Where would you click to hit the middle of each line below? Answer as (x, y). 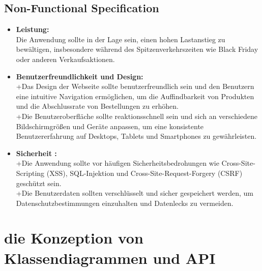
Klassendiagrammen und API (110, 258)
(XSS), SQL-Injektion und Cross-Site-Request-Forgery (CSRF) (144, 173)
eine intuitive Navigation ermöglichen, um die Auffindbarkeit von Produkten (135, 96)
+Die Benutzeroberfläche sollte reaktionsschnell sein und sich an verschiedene (137, 116)
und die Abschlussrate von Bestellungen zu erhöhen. (97, 106)
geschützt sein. (39, 183)
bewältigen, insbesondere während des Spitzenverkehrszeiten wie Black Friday (137, 49)
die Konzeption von (74, 238)
